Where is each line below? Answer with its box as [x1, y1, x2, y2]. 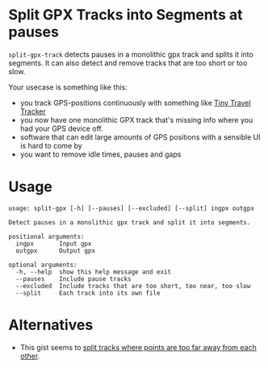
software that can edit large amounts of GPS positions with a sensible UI [19, 132, 261, 142]
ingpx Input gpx [15, 240, 92, 248]
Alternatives [8, 316, 94, 334]
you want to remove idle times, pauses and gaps [19, 149, 182, 159]
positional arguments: [8, 232, 85, 240]
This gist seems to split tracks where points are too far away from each [19, 342, 257, 352]
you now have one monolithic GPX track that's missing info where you [19, 115, 253, 124]
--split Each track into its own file [15, 289, 161, 297]
